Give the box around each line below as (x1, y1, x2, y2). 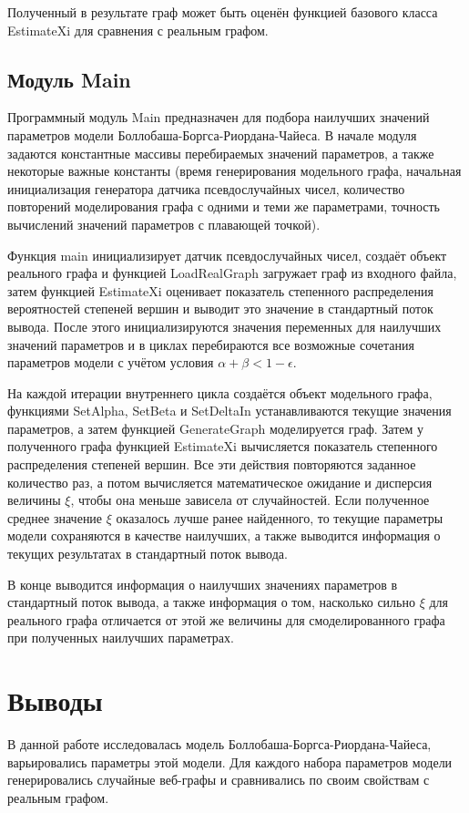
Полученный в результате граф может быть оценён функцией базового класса (7, 3, 438, 21)
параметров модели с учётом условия (7, 353, 214, 372)
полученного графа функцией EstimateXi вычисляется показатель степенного (7, 437, 438, 456)
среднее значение (7, 508, 103, 527)
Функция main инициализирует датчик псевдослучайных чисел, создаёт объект (7, 245, 447, 264)
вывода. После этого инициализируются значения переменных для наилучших (7, 316, 442, 335)
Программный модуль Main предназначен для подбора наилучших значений (7, 108, 430, 127)
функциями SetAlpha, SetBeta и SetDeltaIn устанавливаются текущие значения (7, 401, 452, 420)
